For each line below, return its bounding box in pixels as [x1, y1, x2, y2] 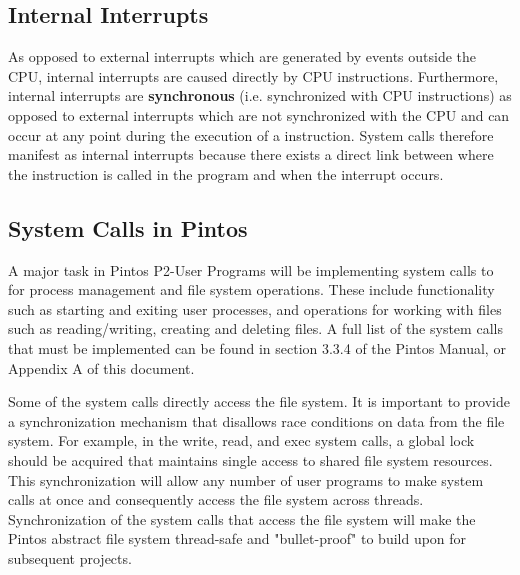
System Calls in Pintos [8, 212, 248, 243]
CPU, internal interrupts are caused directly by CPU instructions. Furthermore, [8, 65, 499, 86]
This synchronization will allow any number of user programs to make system [8, 469, 484, 490]
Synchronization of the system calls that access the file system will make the [8, 508, 476, 529]
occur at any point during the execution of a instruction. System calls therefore [8, 124, 494, 145]
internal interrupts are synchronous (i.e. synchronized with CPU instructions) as [8, 85, 512, 106]
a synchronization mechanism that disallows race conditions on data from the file [8, 410, 505, 431]
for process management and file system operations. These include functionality [8, 279, 495, 300]
